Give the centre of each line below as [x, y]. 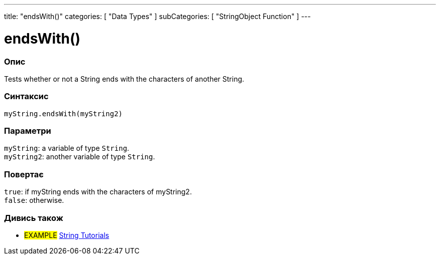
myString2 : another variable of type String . [80, 157]
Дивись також [34, 218]
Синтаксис [26, 96]
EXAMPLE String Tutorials [67, 235]
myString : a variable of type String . [67, 148]
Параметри [28, 131]
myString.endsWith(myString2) [64, 113]
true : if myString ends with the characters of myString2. [98, 192]
